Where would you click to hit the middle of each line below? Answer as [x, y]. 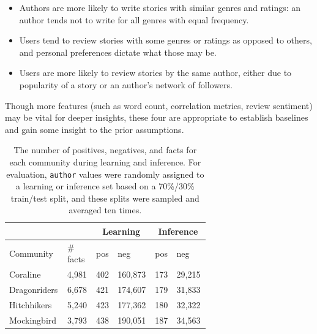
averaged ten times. [105, 210]
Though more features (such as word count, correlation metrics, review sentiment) [159, 105]
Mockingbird [33, 320]
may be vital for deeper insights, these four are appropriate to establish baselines [157, 117]
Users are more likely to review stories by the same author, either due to [155, 73]
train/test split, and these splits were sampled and [105, 198]
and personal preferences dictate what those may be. [118, 52]
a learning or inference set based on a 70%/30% [105, 186]
